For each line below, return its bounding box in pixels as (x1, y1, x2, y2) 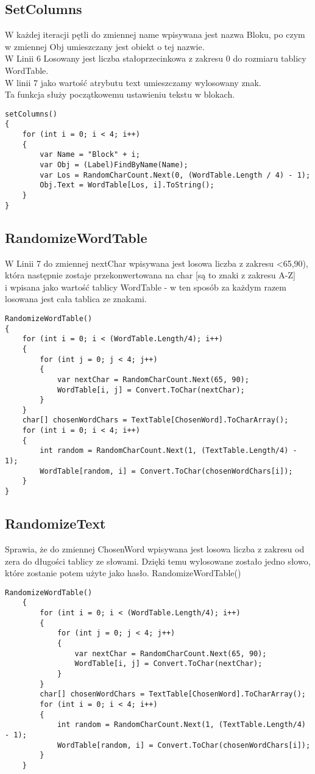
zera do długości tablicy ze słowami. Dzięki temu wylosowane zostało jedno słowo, (5, 554, 311, 567)
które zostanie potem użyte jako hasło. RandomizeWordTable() (5, 566, 241, 579)
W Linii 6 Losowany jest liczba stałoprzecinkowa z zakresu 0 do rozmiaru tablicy (5, 52, 306, 65)
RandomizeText (5, 514, 106, 533)
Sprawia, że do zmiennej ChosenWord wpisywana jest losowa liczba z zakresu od (5, 542, 305, 555)
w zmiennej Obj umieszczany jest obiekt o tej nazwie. (5, 40, 205, 52)
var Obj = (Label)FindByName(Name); (40, 161, 188, 170)
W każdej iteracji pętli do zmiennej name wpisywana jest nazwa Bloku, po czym (5, 28, 305, 41)
